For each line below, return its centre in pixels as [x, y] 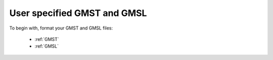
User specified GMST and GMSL [78, 13]
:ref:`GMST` [47, 39]
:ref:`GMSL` [47, 46]
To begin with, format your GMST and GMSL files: [61, 28]
